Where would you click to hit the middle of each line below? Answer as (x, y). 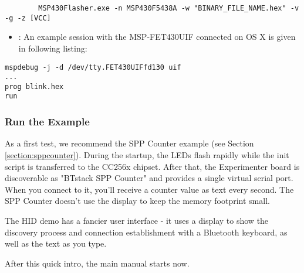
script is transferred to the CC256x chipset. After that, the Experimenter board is (152, 166)
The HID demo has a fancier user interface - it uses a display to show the (137, 220)
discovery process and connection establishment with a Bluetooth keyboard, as (146, 232)
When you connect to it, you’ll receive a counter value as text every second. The (149, 189)
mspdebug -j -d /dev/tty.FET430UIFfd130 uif (93, 67)
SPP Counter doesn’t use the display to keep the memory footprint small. (137, 201)
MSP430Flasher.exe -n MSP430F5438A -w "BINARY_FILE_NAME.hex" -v (169, 8)
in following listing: (53, 48)
